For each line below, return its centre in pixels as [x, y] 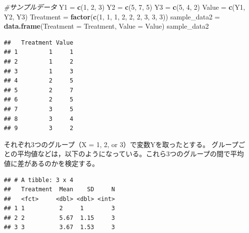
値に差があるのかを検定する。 [51, 163]
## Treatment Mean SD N [60, 190]
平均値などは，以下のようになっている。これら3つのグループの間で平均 [131, 154]
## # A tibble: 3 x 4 [39, 180]
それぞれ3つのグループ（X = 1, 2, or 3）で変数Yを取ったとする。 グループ [121, 144]
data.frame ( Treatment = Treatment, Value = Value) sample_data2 [106, 26]
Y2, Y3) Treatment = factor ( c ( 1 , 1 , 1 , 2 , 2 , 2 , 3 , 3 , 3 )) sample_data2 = [112, 16]
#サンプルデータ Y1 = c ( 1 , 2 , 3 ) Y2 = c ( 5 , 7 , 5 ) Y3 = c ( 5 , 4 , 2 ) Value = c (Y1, [124, 7]
